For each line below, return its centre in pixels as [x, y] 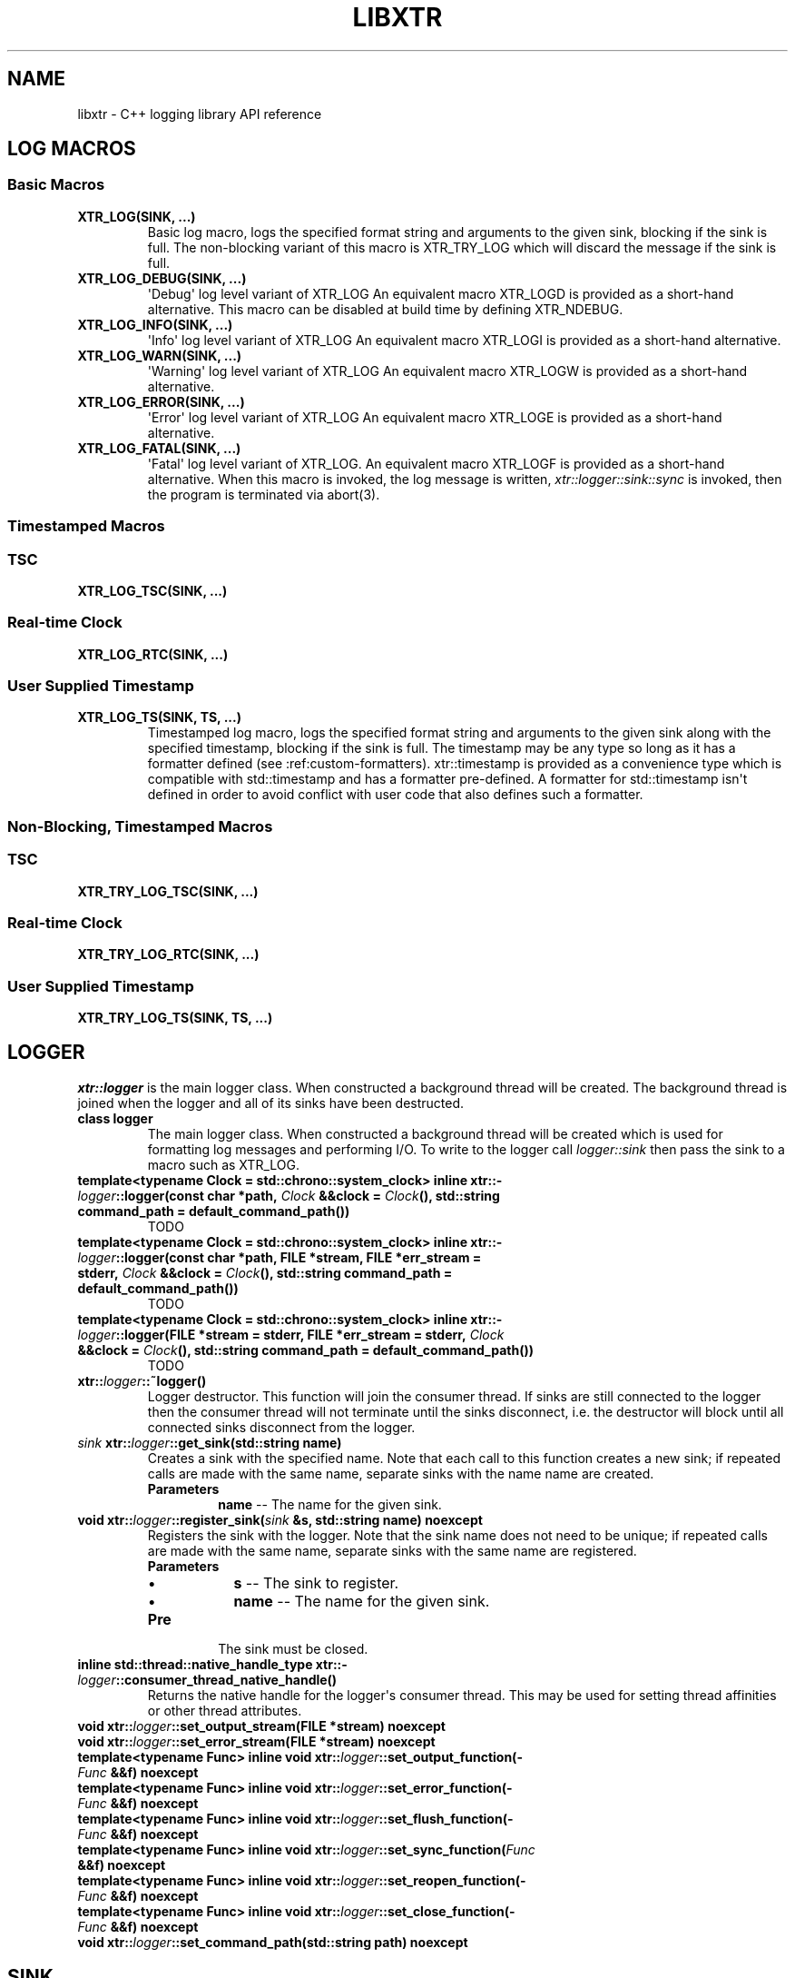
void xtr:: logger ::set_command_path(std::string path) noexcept [273, 1942]
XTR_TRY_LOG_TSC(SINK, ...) [168, 891]
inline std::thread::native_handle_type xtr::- [212, 1664]
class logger [115, 1118]
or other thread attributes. [225, 1710]
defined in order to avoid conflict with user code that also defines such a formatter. [395, 795]
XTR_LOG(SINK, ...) [137, 216]
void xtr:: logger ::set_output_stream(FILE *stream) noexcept [261, 1726]
